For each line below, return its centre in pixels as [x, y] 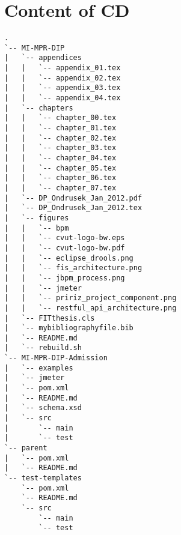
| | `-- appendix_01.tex [63, 68]
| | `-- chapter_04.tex [60, 158]
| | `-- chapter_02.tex [60, 138]
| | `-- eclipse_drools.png [69, 258]
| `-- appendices [43, 58]
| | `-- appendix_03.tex [63, 88]
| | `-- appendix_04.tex [63, 98]
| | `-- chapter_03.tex [60, 148]
